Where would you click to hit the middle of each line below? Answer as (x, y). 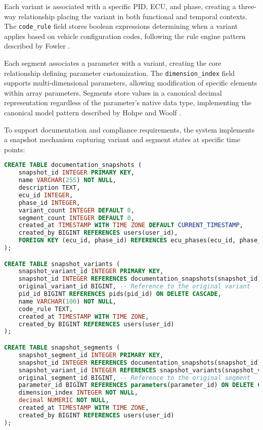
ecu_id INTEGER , (46, 195)
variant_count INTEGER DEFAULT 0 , (76, 210)
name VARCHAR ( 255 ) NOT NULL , (68, 180)
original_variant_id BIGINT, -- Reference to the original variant (134, 287)
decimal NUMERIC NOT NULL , (64, 400)
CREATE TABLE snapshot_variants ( (62, 264)
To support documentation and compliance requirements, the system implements (129, 129)
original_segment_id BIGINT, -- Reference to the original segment (134, 378)
